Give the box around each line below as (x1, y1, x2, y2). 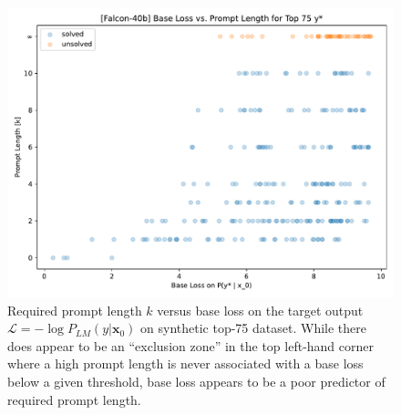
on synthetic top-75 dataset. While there (140, 318, 366, 337)
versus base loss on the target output (157, 300, 364, 319)
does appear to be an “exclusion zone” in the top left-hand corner (7, 336, 374, 355)
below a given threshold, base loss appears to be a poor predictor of (7, 371, 386, 390)
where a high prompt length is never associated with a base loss (7, 354, 364, 373)
